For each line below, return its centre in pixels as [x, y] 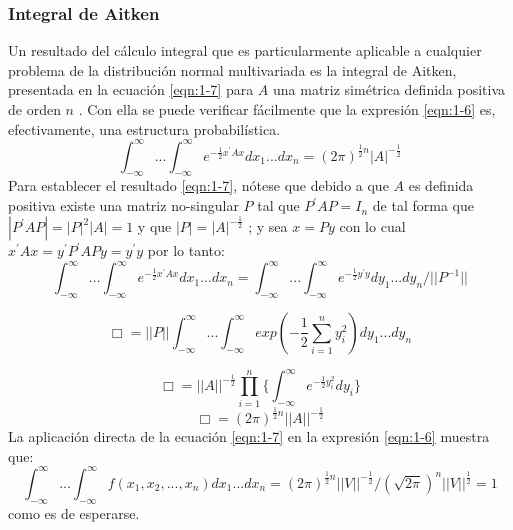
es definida [441, 185]
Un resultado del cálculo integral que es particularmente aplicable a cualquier [245, 50]
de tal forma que [423, 205]
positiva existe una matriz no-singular [123, 205]
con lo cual [372, 226]
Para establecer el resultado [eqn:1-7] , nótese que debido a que [198, 185]
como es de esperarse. [74, 512]
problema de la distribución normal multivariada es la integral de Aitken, [232, 69]
